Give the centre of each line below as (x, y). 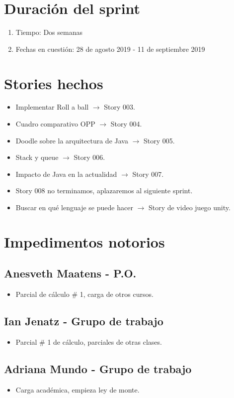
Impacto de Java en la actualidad (66, 174)
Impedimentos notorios (84, 241)
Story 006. (89, 157)
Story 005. (159, 140)
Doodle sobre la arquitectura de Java (72, 140)
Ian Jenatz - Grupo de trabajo (84, 321)
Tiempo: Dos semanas (49, 32)
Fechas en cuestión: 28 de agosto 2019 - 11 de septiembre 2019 (110, 49)
